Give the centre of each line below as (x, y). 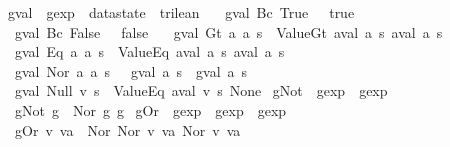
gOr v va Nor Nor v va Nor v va (127, 129)
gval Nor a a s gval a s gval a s (131, 70)
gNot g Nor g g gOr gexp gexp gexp (150, 109)
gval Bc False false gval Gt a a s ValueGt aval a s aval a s (228, 31)
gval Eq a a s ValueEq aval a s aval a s (149, 51)
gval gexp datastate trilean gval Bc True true (181, 12)
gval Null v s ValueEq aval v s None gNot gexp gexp (201, 90)
